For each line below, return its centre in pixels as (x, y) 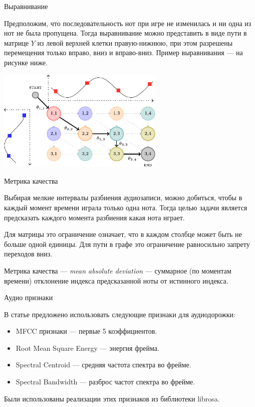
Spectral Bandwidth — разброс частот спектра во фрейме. (105, 382)
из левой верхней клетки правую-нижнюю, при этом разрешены (135, 42)
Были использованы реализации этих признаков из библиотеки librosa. (112, 398)
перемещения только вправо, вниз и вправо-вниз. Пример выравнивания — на (123, 52)
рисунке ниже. (26, 62)
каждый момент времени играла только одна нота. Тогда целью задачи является (126, 207)
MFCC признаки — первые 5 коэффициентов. (86, 331)
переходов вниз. (28, 254)
